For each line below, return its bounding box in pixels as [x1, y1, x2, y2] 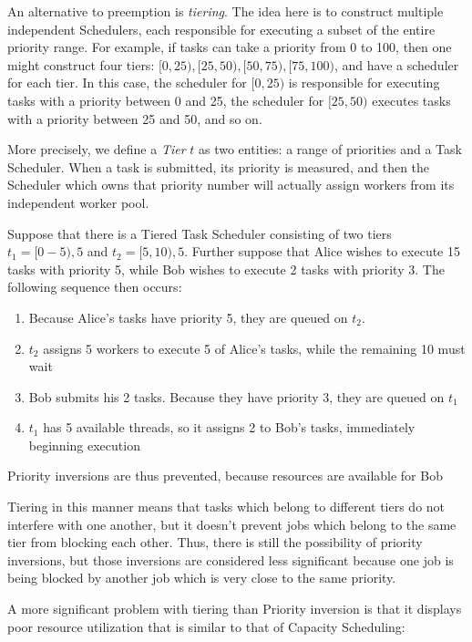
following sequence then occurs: [7, 277, 182, 296]
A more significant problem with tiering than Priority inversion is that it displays [7, 599, 462, 618]
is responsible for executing [288, 73, 440, 92]
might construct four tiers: [7, 55, 155, 74]
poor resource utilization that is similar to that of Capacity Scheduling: [7, 616, 405, 636]
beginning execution [28, 435, 140, 454]
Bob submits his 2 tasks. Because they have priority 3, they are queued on [28, 387, 445, 406]
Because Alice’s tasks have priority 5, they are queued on [28, 307, 348, 326]
